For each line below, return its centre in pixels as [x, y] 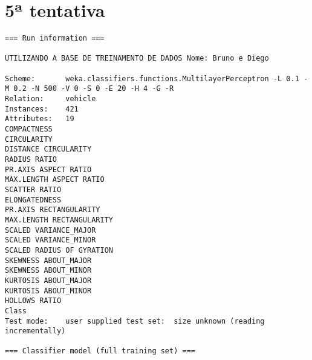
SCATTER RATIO [33, 189]
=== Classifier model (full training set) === [100, 351]
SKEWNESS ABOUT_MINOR [48, 271]
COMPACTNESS [29, 129]
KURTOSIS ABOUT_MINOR [48, 291]
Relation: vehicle [50, 99]
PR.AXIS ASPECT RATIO [48, 169]
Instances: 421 [42, 109]
